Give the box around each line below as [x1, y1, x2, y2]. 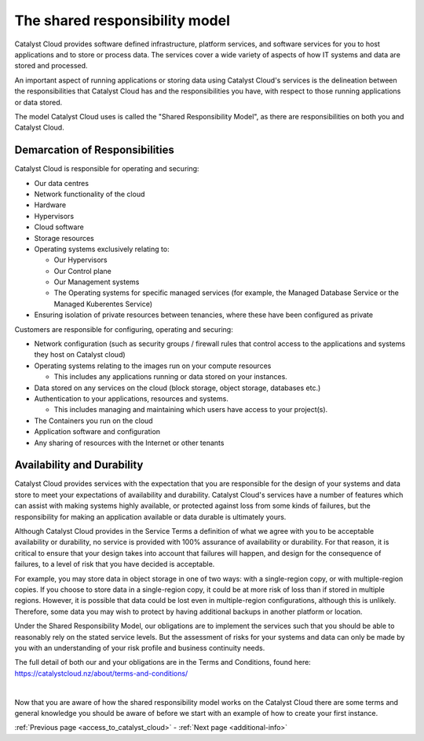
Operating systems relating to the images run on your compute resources [34, 361, 272, 370]
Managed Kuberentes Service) [53, 299, 153, 308]
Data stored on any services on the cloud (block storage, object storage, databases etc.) [34, 383, 321, 392]
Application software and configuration [34, 427, 161, 436]
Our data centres [34, 178, 90, 188]
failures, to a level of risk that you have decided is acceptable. [14, 560, 215, 569]
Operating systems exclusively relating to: [34, 244, 170, 254]
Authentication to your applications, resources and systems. [34, 394, 229, 403]
